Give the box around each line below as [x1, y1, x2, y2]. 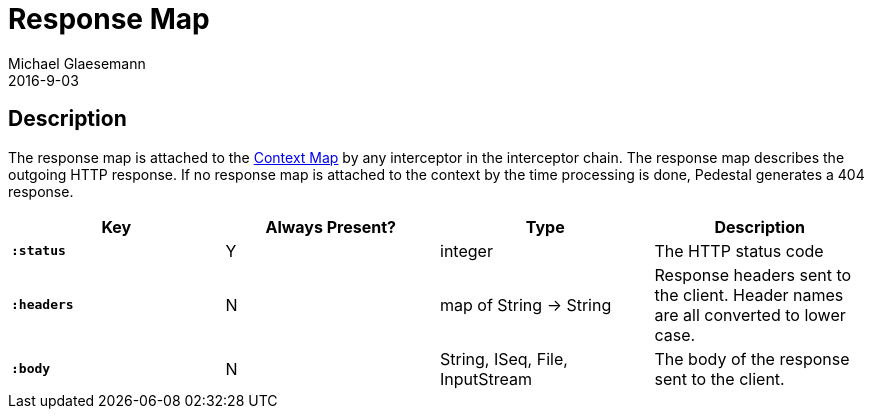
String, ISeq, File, [440, 348, 568, 369]
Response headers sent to [654, 264, 852, 285]
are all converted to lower [654, 304, 846, 325]
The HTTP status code [654, 240, 824, 261]
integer [440, 240, 493, 261]
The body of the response [654, 348, 850, 369]
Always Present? [265, 216, 397, 237]
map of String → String [440, 294, 612, 315]
